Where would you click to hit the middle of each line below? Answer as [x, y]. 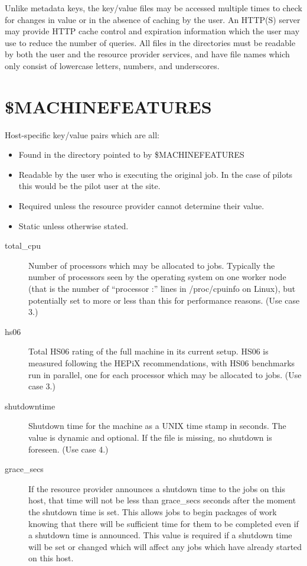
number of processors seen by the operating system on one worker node [157, 277]
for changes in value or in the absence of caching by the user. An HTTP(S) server [153, 19]
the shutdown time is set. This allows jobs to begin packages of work [153, 511]
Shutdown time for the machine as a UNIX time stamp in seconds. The [157, 426]
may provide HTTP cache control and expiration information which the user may [152, 31]
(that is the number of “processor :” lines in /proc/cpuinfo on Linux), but [162, 289]
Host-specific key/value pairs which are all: [82, 134]
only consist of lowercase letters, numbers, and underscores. [112, 65]
